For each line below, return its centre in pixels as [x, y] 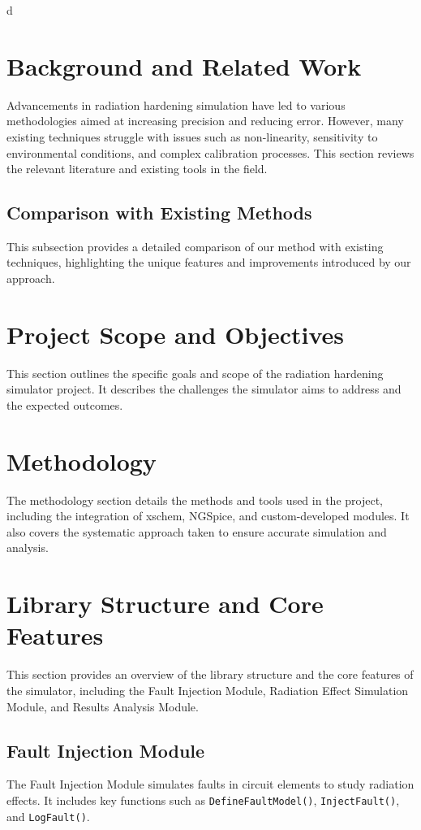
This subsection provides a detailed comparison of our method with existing [195, 246]
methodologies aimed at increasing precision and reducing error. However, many [205, 121]
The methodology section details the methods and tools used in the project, [195, 500]
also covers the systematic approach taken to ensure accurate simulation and [197, 531]
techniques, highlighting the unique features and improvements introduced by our [209, 262]
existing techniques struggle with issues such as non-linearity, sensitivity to [192, 136]
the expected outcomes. [65, 404]
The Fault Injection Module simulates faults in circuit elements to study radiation [210, 784]
